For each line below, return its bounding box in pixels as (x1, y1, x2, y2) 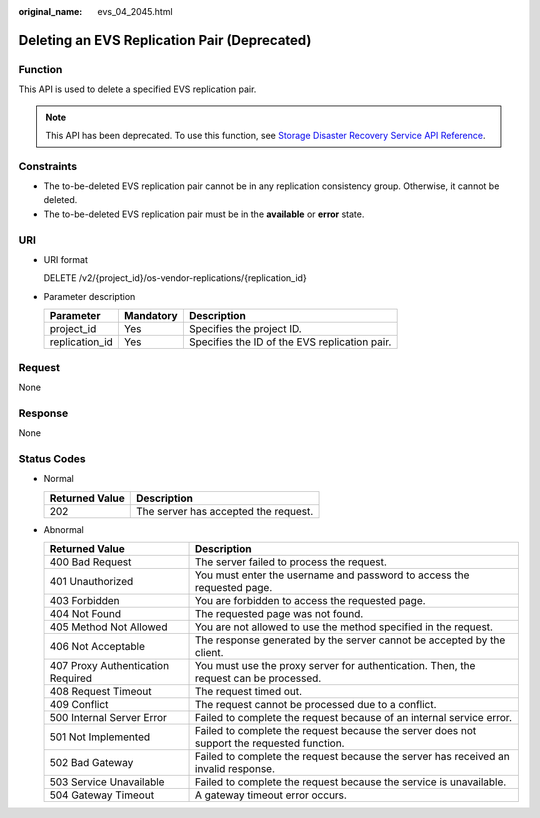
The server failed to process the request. (195, 555, 387, 569)
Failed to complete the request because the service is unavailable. (195, 775, 507, 789)
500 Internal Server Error (49, 710, 167, 724)
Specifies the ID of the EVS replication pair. (188, 335, 392, 349)
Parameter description (43, 290, 136, 302)
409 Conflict (49, 697, 109, 711)
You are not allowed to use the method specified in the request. (195, 620, 494, 634)
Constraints (18, 159, 78, 173)
